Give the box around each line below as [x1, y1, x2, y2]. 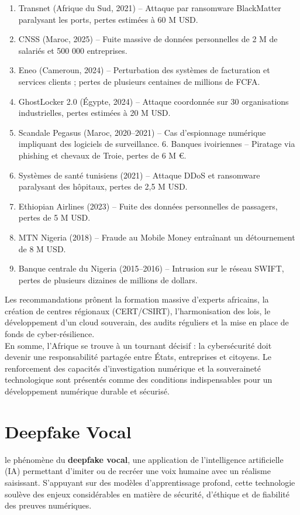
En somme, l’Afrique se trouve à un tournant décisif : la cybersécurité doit [5, 339, 272, 351]
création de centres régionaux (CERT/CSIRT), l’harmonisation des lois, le [5, 304, 271, 317]
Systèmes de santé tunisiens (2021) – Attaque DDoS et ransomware [18, 169, 260, 181]
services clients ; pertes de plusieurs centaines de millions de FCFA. [18, 75, 260, 87]
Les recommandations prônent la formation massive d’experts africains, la [5, 293, 269, 305]
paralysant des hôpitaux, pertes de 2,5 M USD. [18, 180, 188, 193]
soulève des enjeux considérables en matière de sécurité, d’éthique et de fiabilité [5, 487, 289, 500]
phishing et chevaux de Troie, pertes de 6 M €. [18, 149, 187, 161]
